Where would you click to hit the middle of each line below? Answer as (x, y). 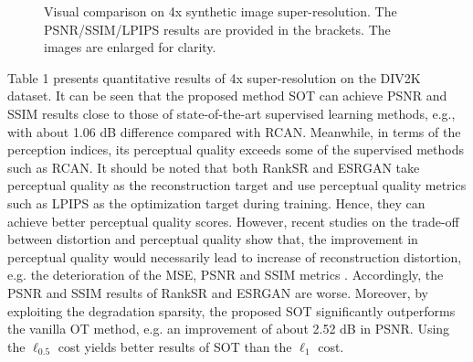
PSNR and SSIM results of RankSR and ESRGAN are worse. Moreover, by (218, 292)
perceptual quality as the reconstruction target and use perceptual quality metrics (237, 185)
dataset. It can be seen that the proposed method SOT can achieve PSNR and (227, 96)
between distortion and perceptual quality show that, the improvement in (213, 239)
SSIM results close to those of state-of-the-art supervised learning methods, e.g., (231, 113)
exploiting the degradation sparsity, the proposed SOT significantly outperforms (231, 310)
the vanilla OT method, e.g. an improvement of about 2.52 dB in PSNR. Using (229, 329)
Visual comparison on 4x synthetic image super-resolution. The (221, 11)
